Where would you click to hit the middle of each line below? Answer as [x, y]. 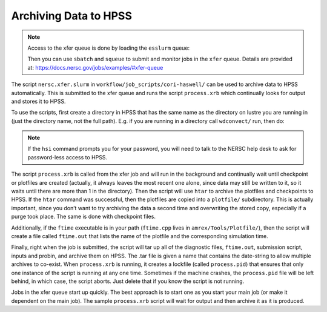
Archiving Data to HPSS [72, 16]
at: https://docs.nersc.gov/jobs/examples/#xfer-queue [95, 67]
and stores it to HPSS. [38, 101]
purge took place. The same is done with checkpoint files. [83, 217]
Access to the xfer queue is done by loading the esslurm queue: [109, 48]
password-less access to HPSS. [68, 157]
